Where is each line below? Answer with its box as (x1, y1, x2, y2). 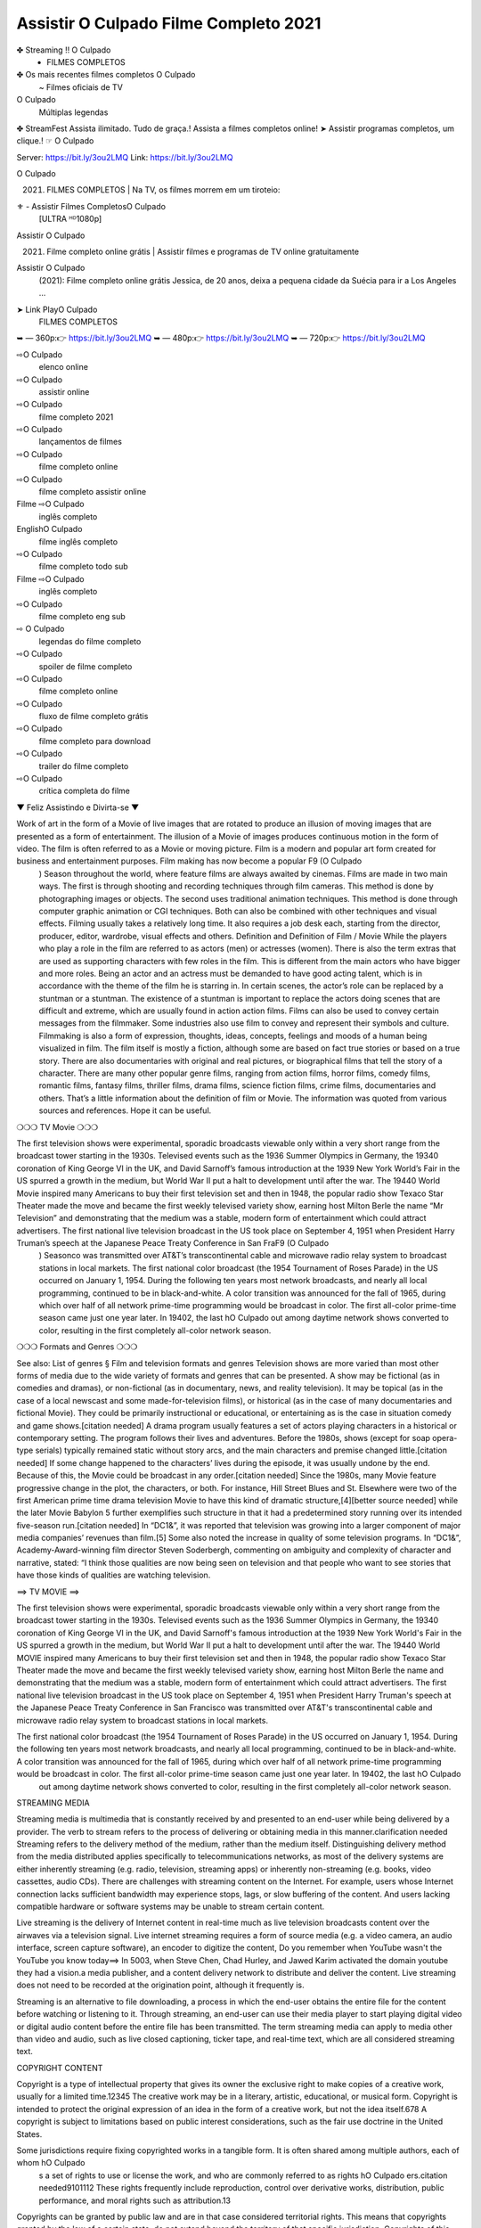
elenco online (38, 362, 89, 373)
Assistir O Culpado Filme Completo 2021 (16, 13, 322, 33)
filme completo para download (38, 735, 151, 746)
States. (16, 2128, 43, 2139)
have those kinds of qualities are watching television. (16, 1569, 211, 1581)
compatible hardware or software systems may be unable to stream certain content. (16, 1901, 325, 1912)
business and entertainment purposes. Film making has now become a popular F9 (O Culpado (16, 856, 363, 866)
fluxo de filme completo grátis (38, 711, 149, 722)
